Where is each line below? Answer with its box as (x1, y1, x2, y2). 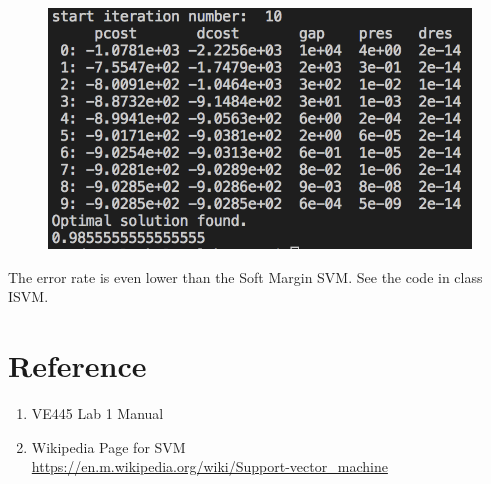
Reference (8, 345, 147, 386)
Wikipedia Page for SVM (31, 436, 186, 457)
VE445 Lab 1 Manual (31, 403, 164, 424)
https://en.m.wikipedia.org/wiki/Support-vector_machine (31, 456, 388, 477)
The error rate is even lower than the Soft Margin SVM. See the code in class (8, 266, 483, 287)
